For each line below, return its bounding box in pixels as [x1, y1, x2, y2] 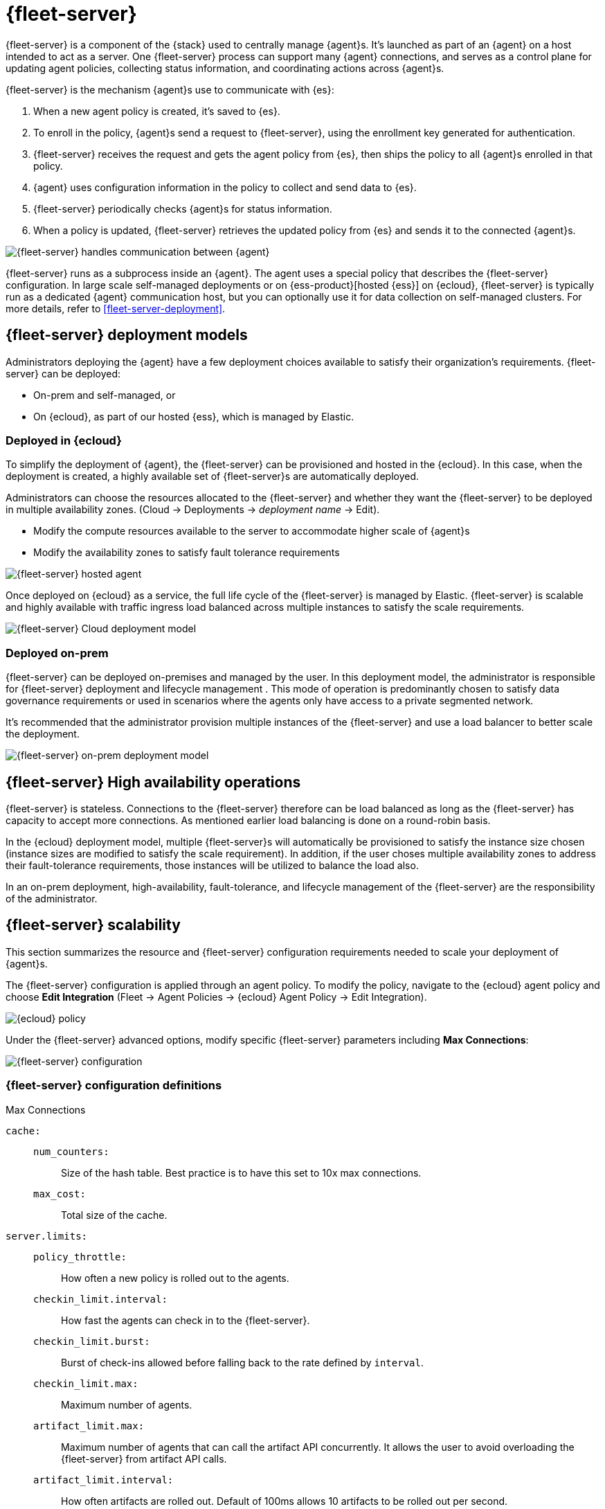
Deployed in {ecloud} [6, 433, 122, 447]
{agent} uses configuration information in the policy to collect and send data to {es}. [33, 181, 417, 193]
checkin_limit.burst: [33, 1335, 150, 1347]
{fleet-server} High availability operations [6, 773, 301, 791]
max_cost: [33, 1188, 86, 1199]
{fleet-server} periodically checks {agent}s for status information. [33, 202, 332, 215]
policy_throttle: [33, 1251, 127, 1262]
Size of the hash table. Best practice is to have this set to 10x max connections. [61, 1166, 422, 1179]
